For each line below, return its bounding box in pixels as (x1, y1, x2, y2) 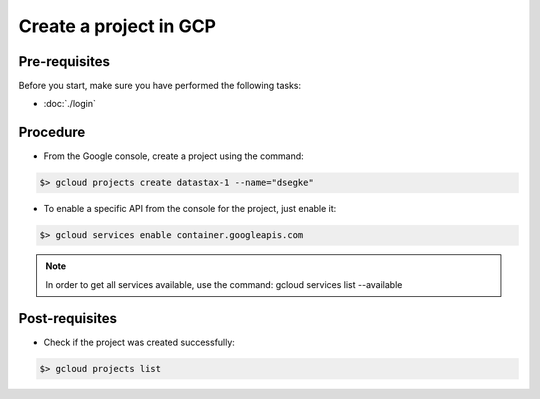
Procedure (18, 124, 86, 141)
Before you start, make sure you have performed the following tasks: (18, 80, 302, 92)
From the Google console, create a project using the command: (43, 150, 304, 162)
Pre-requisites (18, 53, 110, 70)
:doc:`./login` (43, 98, 97, 110)
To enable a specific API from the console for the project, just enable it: (43, 203, 337, 215)
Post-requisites (18, 310, 117, 327)
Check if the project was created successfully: (43, 336, 235, 348)
